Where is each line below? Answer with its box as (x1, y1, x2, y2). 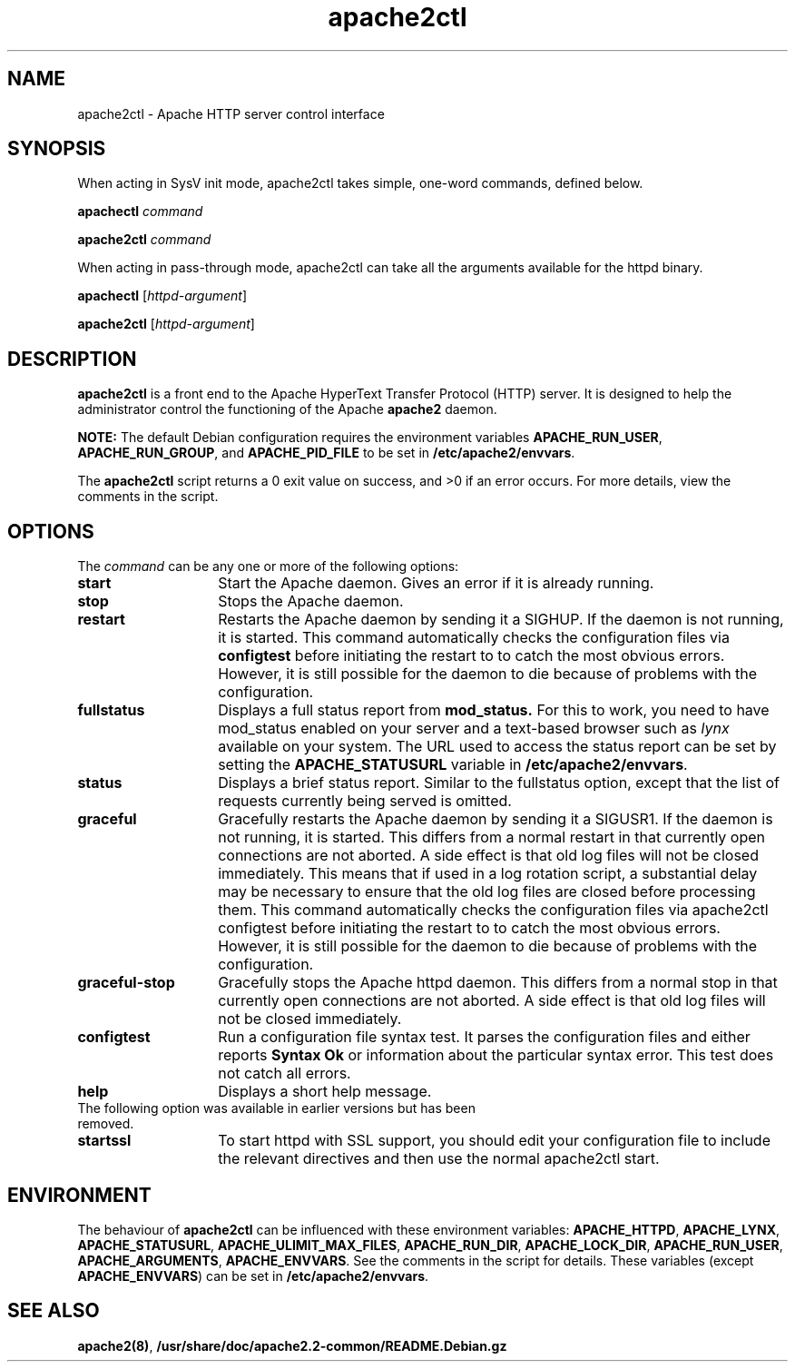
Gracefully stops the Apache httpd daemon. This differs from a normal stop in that (218, 973, 778, 992)
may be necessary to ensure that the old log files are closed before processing (218, 882, 756, 901)
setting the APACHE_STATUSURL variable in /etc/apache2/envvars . (218, 755, 688, 774)
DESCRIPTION (7, 347, 137, 370)
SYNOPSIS (7, 137, 106, 161)
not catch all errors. (218, 1064, 351, 1083)
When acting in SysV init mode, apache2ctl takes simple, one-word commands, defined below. (77, 175, 643, 192)
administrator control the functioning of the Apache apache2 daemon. (77, 401, 497, 418)
